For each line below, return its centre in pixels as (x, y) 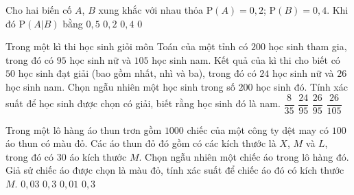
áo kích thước (98, 156)
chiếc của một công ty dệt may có (258, 129)
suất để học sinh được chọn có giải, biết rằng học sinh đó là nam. (143, 103)
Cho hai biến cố (39, 10)
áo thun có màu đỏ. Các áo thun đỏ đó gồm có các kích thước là (141, 143)
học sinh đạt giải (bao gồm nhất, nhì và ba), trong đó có (137, 73)
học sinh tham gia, (308, 46)
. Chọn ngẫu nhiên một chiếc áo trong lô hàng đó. (244, 156)
